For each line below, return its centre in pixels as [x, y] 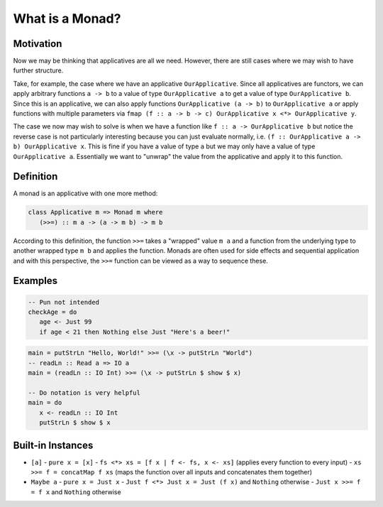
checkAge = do [52, 312]
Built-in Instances [53, 445]
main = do [45, 403]
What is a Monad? [67, 18]
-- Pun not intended [63, 302]
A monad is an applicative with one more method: [85, 193]
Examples [35, 281]
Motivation [38, 44]
